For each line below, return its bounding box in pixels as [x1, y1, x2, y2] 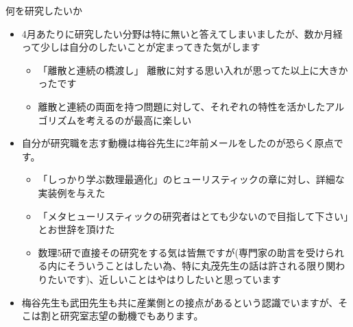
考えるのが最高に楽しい [86, 112, 192, 127]
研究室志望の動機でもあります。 [60, 308, 204, 323]
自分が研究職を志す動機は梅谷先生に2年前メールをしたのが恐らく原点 [21, 136, 334, 150]
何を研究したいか [5, 3, 82, 17]
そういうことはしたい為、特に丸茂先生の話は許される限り [66, 258, 326, 273]
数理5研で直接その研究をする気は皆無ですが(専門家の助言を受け [38, 245, 326, 259]
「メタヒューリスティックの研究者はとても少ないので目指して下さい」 [38, 208, 349, 223]
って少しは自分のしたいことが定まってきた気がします [21, 40, 260, 54]
